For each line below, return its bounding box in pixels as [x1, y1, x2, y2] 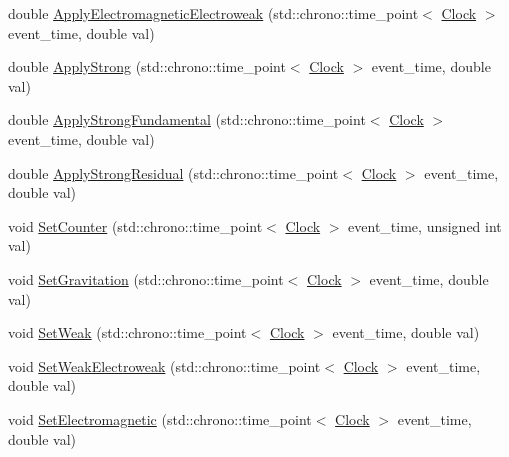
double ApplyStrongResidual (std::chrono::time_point [8, 162, 339, 183]
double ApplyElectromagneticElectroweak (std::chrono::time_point [8, 3, 419, 23]
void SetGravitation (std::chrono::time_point [8, 268, 284, 289]
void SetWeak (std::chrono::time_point [8, 322, 247, 343]
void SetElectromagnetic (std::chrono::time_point [8, 408, 312, 429]
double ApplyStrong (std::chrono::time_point [8, 56, 286, 77]
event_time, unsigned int [348, 215, 502, 236]
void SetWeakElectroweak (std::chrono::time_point [8, 355, 321, 376]
